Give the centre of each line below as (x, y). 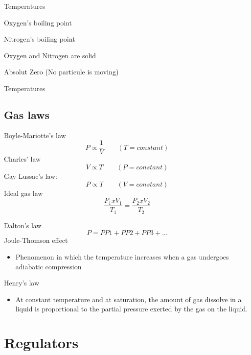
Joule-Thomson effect (36, 240)
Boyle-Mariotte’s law (35, 135)
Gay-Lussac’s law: (31, 176)
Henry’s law (22, 283)
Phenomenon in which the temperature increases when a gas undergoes (122, 256)
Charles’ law (23, 159)
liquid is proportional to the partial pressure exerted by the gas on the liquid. (132, 309)
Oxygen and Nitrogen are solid (50, 55)
